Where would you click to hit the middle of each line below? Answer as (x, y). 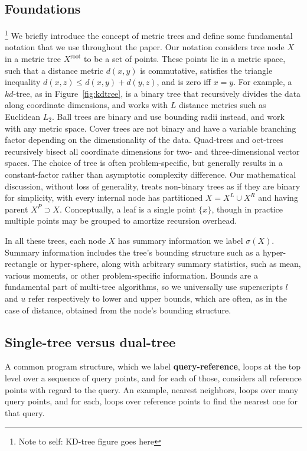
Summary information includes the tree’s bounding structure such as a (133, 252)
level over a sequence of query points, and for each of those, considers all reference (153, 378)
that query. (25, 412)
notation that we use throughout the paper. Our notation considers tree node (145, 47)
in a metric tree (33, 59)
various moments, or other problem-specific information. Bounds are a (131, 275)
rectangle (21, 264)
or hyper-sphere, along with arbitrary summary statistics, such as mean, (170, 264)
